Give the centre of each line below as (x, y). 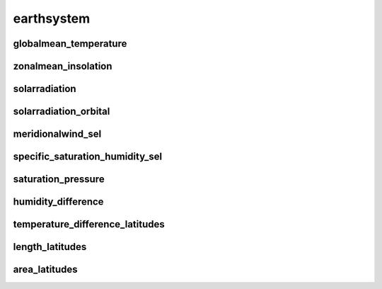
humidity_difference (58, 202)
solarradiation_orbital (62, 112)
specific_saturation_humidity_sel (88, 157)
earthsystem (52, 18)
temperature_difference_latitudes (89, 224)
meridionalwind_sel (57, 134)
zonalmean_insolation (63, 66)
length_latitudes (50, 247)
